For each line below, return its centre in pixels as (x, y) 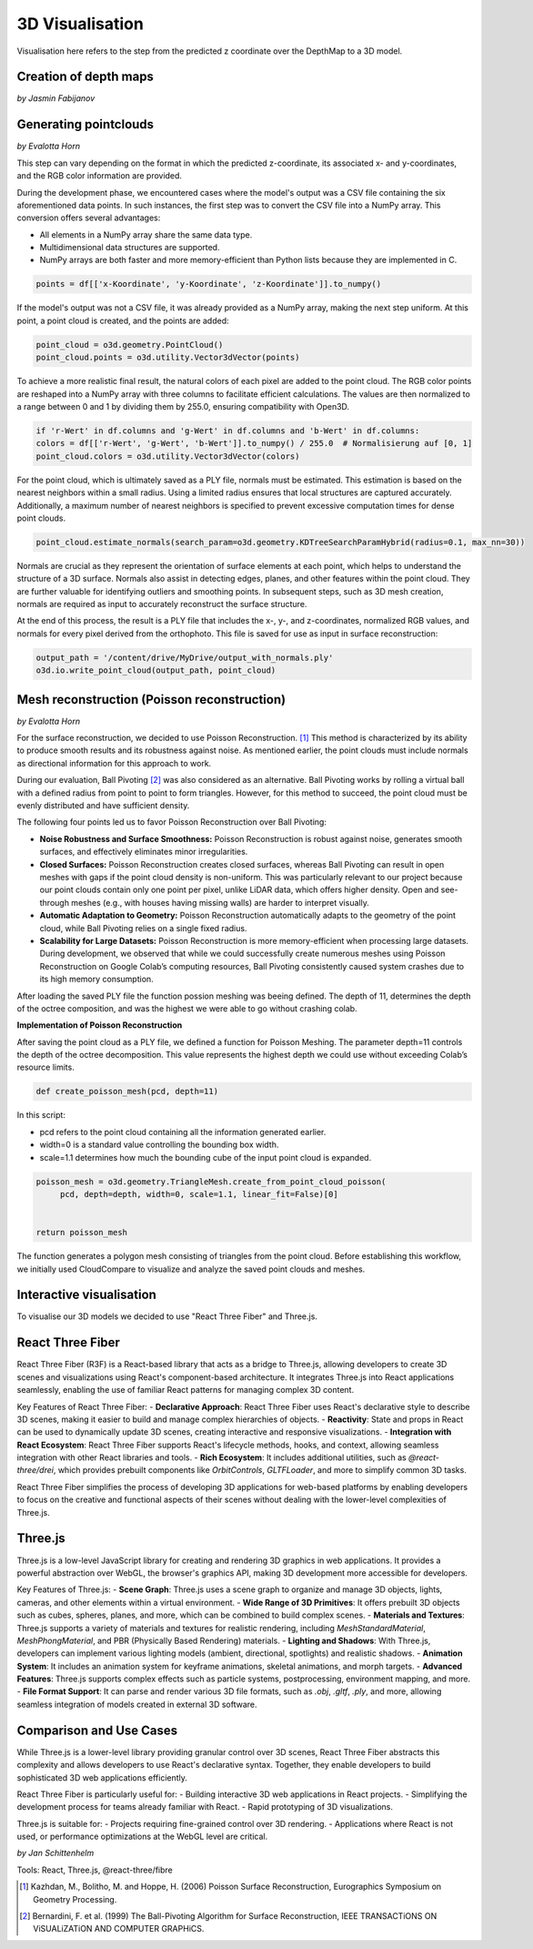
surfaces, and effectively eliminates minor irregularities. (144, 852)
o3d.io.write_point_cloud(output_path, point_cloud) (156, 670)
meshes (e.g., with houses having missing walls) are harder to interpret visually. (221, 902)
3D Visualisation (80, 24)
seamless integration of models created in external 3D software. (137, 1704)
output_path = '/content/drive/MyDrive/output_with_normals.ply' (185, 657)
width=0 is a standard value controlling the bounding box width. (159, 1145)
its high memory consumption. (96, 980)
